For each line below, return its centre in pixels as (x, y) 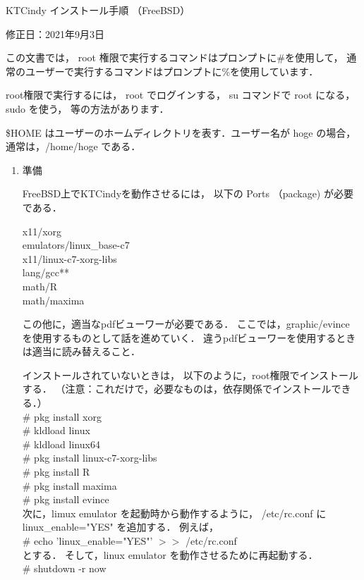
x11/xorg (42, 231)
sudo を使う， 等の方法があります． (87, 108)
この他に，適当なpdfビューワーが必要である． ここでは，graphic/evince (186, 324)
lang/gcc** (45, 272)
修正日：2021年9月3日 (55, 33)
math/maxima (53, 300)
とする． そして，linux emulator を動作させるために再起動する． (170, 554)
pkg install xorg (68, 416)
